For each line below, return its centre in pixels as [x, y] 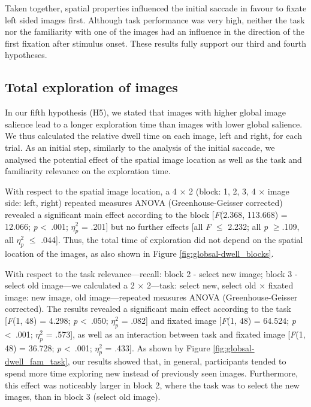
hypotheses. [26, 55]
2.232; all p [248, 226]
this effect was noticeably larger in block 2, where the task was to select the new [152, 385]
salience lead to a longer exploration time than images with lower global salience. [154, 124]
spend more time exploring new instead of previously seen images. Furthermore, [151, 373]
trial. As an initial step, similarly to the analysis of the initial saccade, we [140, 147]
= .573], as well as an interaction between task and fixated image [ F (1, [176, 334]
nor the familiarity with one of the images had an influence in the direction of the [155, 31]
